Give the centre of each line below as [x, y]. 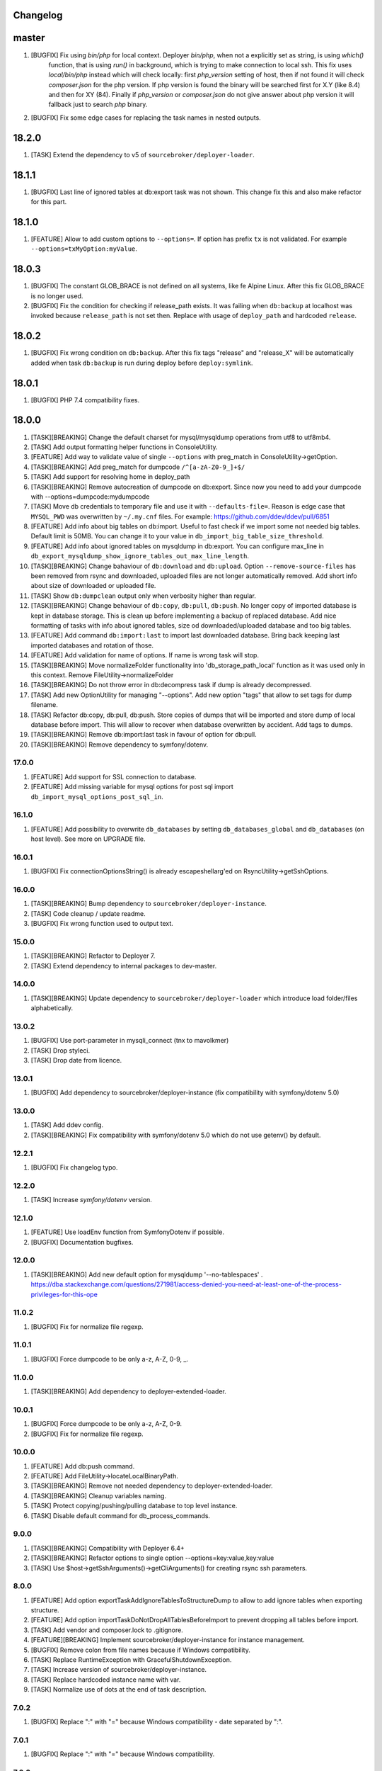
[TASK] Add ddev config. [67, 1125]
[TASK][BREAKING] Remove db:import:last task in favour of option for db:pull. [144, 735]
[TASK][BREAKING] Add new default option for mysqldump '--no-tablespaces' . [147, 1274]
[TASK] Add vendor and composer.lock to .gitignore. [107, 1630]
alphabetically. [52, 1008]
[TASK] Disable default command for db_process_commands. [121, 1515]
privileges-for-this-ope [64, 1294]
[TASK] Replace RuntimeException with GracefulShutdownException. [131, 1660]
